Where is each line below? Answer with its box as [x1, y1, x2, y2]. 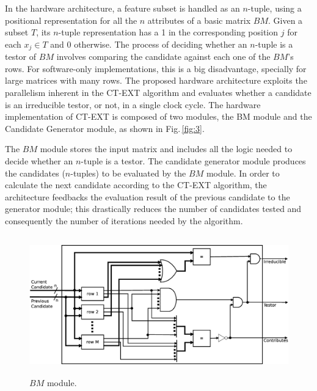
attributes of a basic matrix [147, 13, 251, 26]
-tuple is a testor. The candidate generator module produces [81, 154, 306, 167]
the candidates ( [5, 166, 65, 179]
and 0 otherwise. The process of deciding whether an [50, 37, 247, 50]
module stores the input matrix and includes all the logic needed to [40, 142, 293, 155]
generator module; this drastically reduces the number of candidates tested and [5, 202, 302, 215]
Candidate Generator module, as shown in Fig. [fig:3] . [5, 122, 205, 134]
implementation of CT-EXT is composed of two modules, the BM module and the [5, 110, 312, 123]
